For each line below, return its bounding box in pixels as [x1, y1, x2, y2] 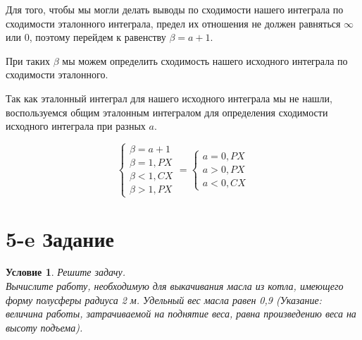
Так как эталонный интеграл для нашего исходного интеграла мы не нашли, [6, 90, 332, 105]
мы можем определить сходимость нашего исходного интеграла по [62, 53, 348, 68]
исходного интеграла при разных [6, 119, 146, 133]
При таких [6, 53, 51, 68]
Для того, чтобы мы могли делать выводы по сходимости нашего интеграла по [6, 2, 344, 16]
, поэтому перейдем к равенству [29, 30, 166, 44]
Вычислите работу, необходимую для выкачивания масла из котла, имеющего [6, 279, 344, 293]
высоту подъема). [6, 320, 83, 334]
